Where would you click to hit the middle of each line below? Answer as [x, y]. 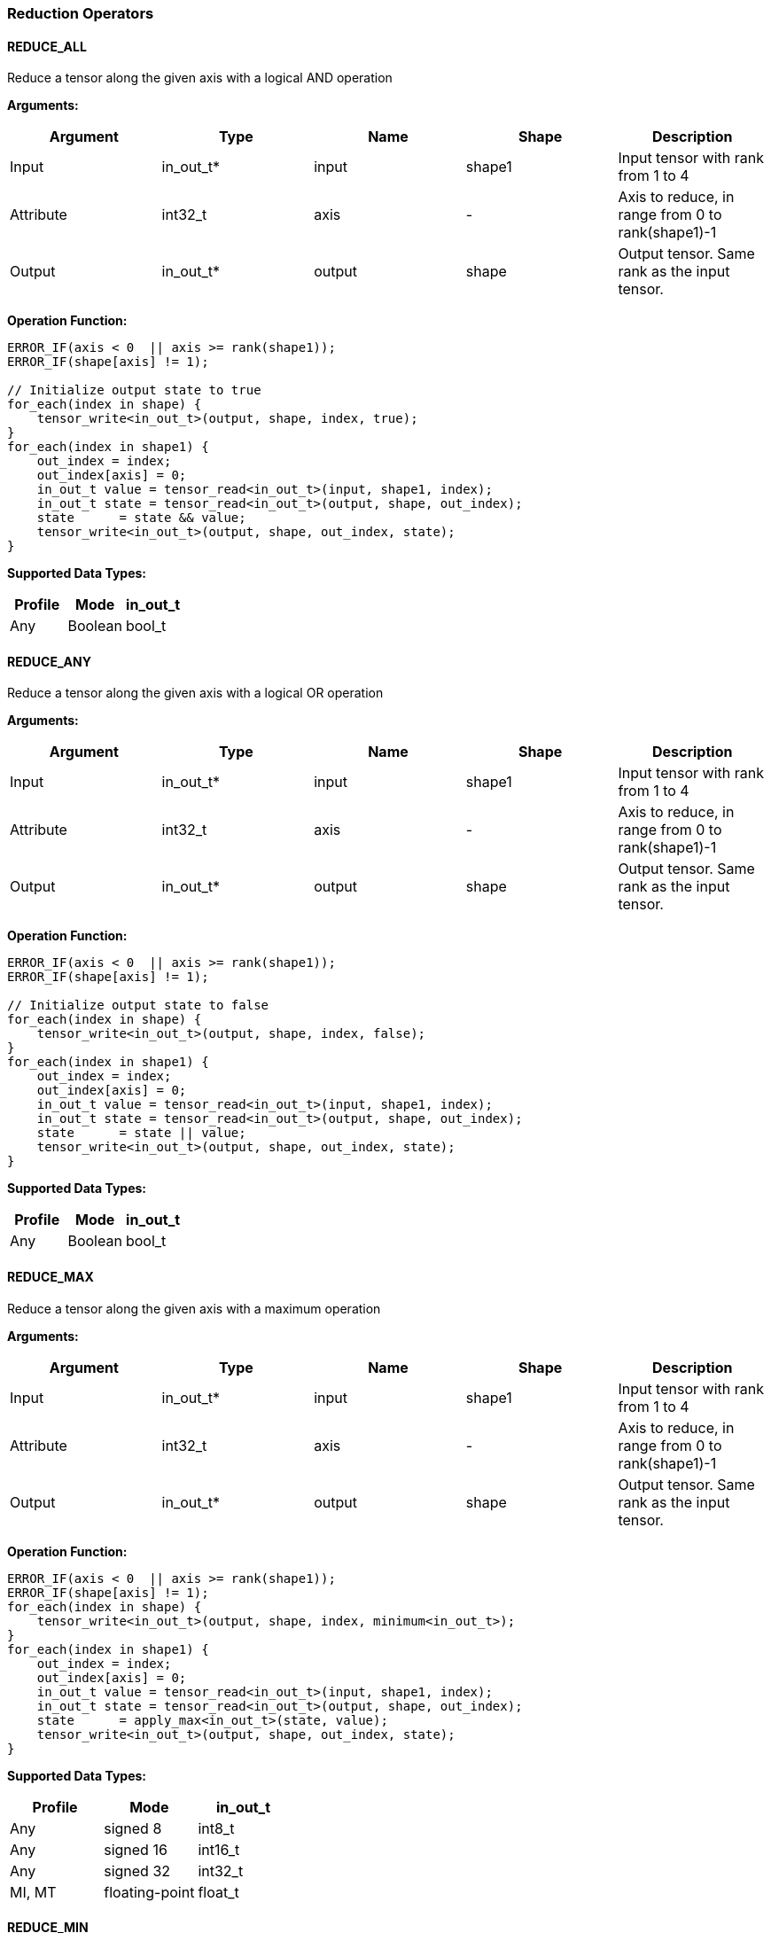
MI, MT [33, 1892]
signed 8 [133, 1828]
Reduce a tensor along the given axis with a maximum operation [194, 1308]
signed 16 [136, 1849]
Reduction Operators [81, 13]
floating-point [149, 1892]
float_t [218, 1892]
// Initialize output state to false [138, 1005]
